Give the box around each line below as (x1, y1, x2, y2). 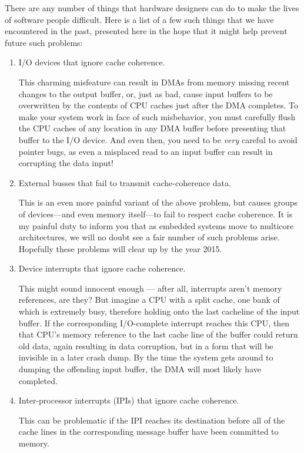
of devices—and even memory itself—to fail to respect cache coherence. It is (18, 207, 293, 220)
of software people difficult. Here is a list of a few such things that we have (5, 13, 274, 25)
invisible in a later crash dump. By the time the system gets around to (18, 351, 273, 363)
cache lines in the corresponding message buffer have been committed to (18, 425, 279, 438)
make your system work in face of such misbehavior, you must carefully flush (18, 110, 296, 123)
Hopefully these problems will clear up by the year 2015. (18, 242, 222, 254)
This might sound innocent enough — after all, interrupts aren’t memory (18, 282, 282, 294)
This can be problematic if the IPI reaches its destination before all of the (18, 414, 285, 426)
